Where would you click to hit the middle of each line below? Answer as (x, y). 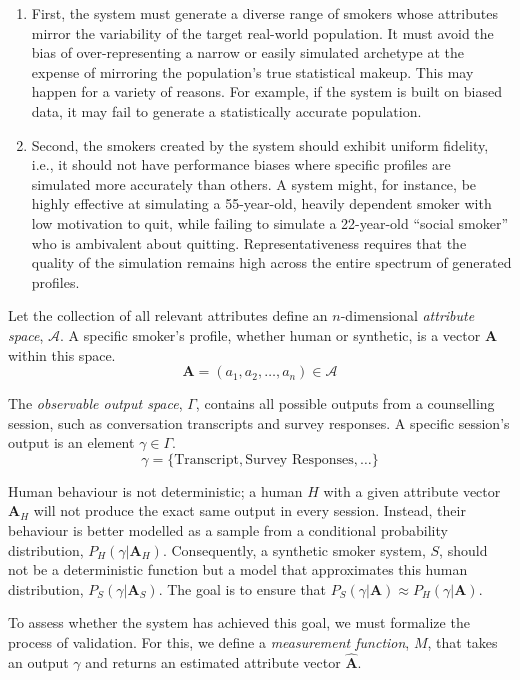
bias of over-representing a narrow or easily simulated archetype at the (248, 52)
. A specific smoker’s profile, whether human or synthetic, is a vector (270, 334)
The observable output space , (95, 403)
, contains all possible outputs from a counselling (345, 403)
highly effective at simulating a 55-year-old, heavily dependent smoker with (261, 203)
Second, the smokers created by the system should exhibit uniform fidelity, (260, 144)
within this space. (62, 354)
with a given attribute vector (412, 490)
